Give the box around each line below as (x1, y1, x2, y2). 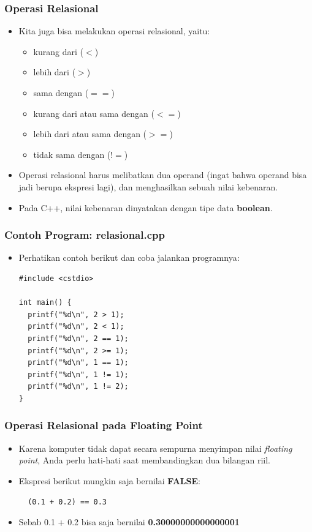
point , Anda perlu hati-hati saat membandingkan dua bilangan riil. (18, 454, 271, 466)
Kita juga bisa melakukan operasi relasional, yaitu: (18, 24, 210, 37)
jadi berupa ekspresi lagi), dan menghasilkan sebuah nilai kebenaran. (18, 180, 278, 193)
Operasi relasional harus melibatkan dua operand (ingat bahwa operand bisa (18, 168, 307, 181)
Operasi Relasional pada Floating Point (4, 418, 203, 433)
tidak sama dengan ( (33, 148, 111, 160)
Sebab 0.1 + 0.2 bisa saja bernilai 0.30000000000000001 (18, 515, 240, 528)
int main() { (18, 298, 72, 307)
